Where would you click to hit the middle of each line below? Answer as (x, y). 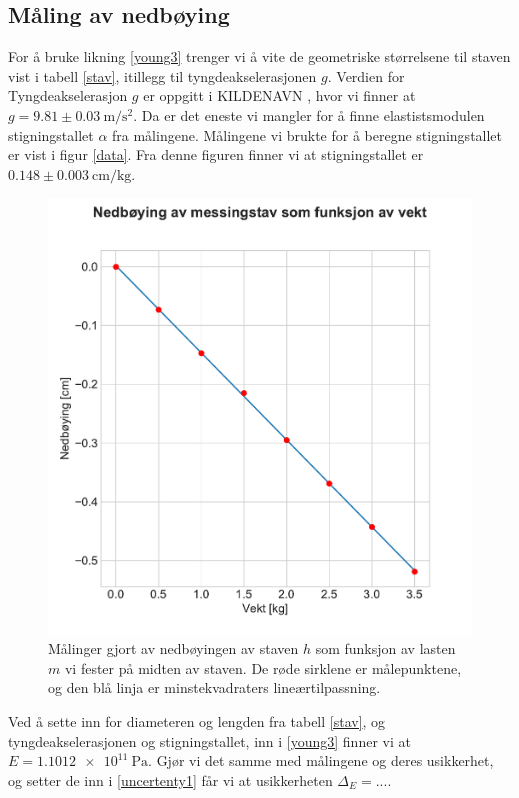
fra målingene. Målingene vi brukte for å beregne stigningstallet (307, 134)
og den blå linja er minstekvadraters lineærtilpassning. (214, 687)
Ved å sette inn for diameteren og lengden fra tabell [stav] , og (197, 721)
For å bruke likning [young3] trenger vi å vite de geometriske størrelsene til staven (259, 56)
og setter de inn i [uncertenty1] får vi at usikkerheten (170, 779)
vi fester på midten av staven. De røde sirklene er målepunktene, (263, 667)
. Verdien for (366, 75)
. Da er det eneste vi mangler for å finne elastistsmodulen (309, 114)
